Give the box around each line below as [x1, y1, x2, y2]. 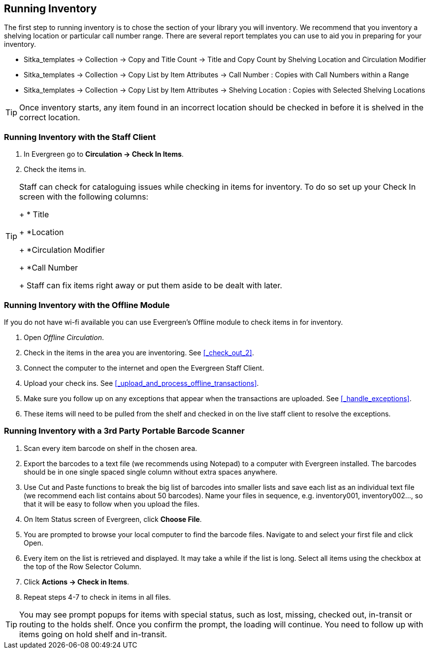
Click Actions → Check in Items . [24, 577, 130, 586]
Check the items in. [24, 165, 86, 174]
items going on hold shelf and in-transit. [19, 629, 167, 639]
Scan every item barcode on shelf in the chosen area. [24, 444, 198, 452]
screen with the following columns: [19, 192, 149, 202]
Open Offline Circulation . [24, 333, 104, 342]
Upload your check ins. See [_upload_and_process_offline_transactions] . [24, 378, 259, 387]
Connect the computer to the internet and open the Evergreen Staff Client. [24, 363, 265, 372]
